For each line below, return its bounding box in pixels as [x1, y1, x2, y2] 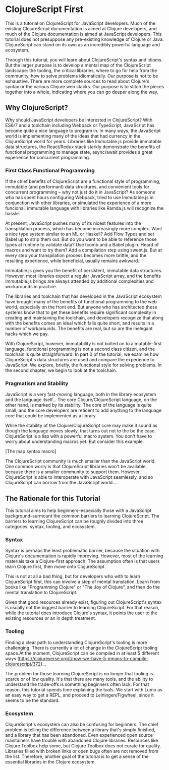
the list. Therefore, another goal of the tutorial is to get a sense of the [5, 753, 149, 759]
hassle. [5, 211, 20, 217]
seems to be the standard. [5, 697, 60, 703]
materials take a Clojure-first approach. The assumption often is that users [5, 558, 160, 564]
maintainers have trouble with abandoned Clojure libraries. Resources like [5, 737, 158, 744]
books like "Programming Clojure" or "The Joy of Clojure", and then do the [5, 584, 160, 590]
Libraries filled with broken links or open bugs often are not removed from [5, 748, 159, 754]
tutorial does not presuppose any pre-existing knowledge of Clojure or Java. [5, 36, 164, 42]
